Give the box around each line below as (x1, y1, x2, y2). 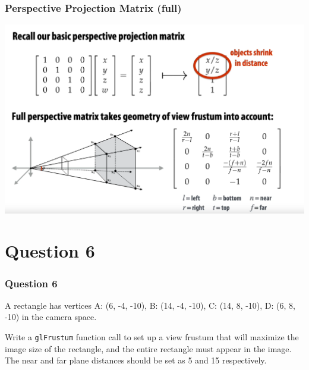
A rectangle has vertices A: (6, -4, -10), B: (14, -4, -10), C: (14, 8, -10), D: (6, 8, (5, 299, 295, 311)
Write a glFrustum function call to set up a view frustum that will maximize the (5, 331, 299, 343)
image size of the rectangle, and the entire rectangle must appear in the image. (5, 342, 292, 355)
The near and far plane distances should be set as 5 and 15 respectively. (5, 354, 267, 366)
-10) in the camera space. (5, 311, 97, 323)
